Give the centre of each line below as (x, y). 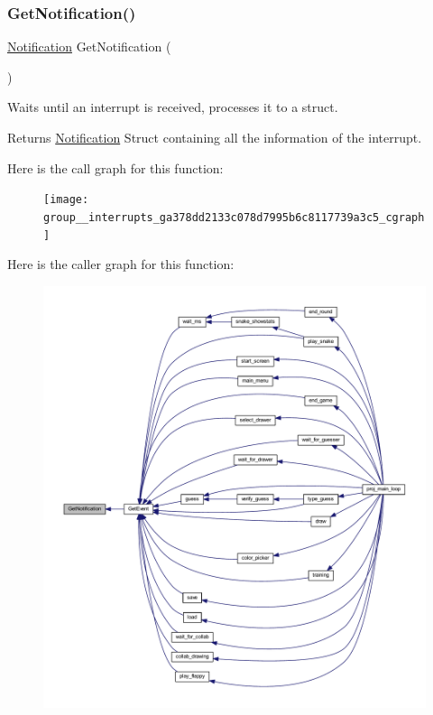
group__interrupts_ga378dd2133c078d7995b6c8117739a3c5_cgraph (234, 217)
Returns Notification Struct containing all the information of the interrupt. (215, 137)
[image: (66, 200)
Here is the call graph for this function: (115, 167)
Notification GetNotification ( (89, 46)
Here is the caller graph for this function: (121, 264)
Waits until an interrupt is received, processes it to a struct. (173, 107)
